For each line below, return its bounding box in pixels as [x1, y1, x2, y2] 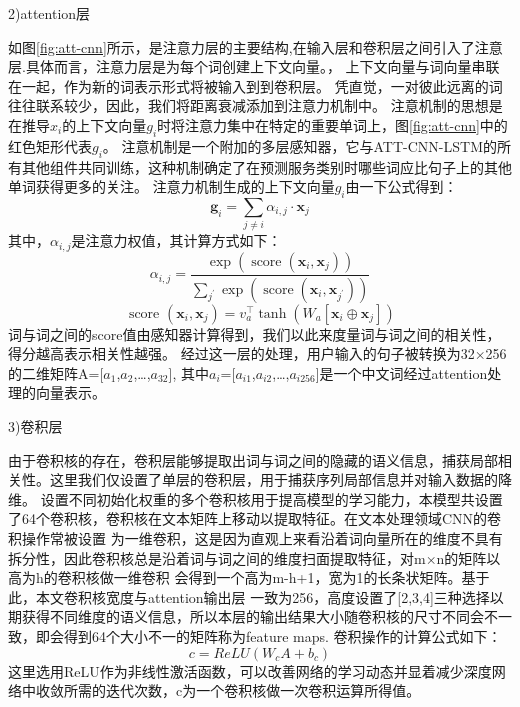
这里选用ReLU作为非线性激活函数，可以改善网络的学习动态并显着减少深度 [8, 660, 492, 681]
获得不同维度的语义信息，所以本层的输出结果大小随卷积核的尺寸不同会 [21, 606, 484, 627]
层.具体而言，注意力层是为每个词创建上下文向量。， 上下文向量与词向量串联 [8, 56, 500, 77]
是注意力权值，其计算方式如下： [71, 230, 282, 251]
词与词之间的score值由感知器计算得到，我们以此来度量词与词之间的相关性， [8, 323, 501, 344]
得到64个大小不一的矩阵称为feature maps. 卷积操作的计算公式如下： [63, 625, 502, 646]
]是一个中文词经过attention [315, 362, 488, 383]
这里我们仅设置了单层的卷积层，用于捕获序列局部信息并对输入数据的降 [49, 469, 512, 490]
